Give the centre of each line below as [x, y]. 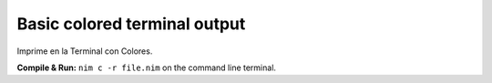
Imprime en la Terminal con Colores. [85, 51]
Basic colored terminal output [131, 24]
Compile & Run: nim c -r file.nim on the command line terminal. [147, 67]
